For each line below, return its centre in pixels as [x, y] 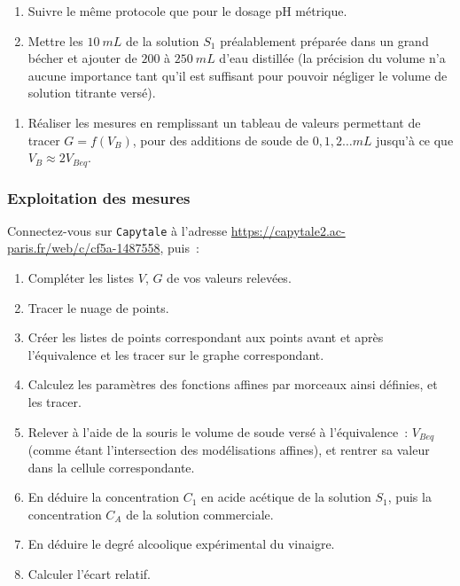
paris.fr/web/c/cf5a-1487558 [84, 248]
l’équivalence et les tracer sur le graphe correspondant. [176, 354]
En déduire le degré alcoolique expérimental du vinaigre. [181, 544]
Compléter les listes [81, 278]
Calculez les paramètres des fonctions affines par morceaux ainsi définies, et [233, 384]
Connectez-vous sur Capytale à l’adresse [117, 230]
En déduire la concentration [104, 497]
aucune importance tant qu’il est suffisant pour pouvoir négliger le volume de [238, 75]
